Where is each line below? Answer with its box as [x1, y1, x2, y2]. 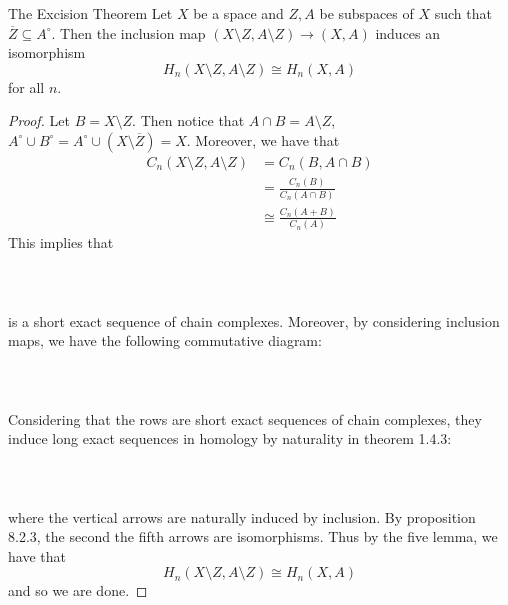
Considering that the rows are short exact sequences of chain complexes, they [8, 408, 482, 429]
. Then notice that [132, 110, 245, 131]
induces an [375, 22, 441, 43]
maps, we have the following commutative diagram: [8, 330, 322, 351]
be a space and [193, 3, 284, 23]
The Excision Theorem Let [8, 3, 173, 23]
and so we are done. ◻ [8, 580, 148, 601]
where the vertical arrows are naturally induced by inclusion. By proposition [8, 506, 476, 527]
